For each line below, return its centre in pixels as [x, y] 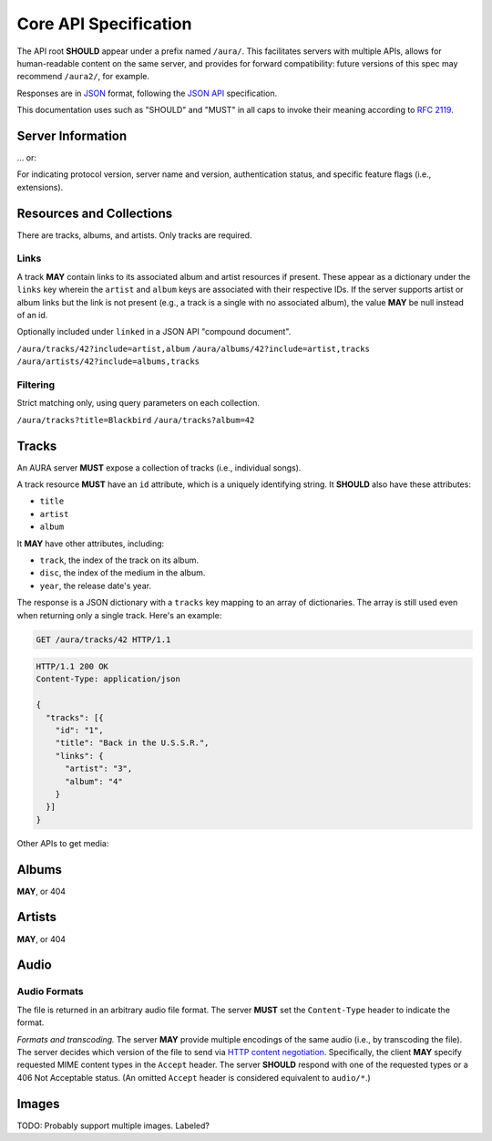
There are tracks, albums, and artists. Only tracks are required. [134, 235]
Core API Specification [104, 24]
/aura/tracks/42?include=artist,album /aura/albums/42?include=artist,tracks [194, 348]
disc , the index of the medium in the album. [123, 573]
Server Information [72, 135]
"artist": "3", [99, 769]
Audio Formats [50, 991]
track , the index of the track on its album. [119, 560]
